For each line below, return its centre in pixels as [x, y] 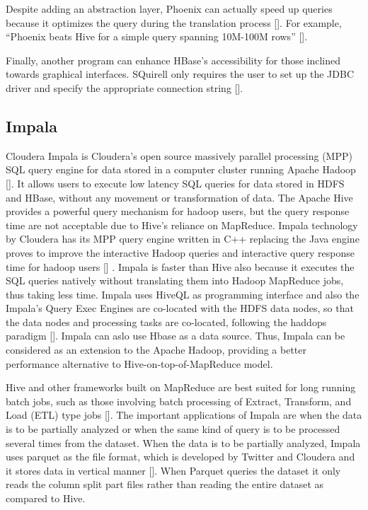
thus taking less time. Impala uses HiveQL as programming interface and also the [183, 294]
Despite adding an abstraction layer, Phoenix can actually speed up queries [169, 8]
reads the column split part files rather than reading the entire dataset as [165, 484]
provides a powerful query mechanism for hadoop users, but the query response [178, 211]
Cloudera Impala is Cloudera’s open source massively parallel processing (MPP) [179, 155]
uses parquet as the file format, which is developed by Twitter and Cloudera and [180, 457]
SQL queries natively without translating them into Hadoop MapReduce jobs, [175, 280]
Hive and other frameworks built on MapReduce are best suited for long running [181, 387]
